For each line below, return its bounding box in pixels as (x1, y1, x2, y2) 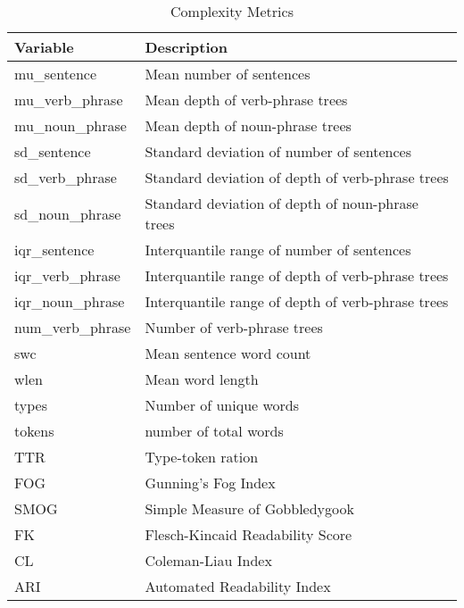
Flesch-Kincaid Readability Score (145, 524, 352, 545)
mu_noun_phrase (14, 115, 127, 136)
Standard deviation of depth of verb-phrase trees (145, 167, 449, 187)
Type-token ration (145, 446, 259, 467)
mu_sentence (14, 63, 97, 84)
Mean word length (145, 369, 259, 389)
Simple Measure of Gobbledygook (145, 498, 354, 519)
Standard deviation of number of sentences (145, 141, 411, 162)
